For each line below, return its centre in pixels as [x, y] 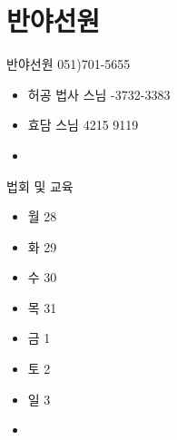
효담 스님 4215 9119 [83, 125]
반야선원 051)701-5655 [69, 64]
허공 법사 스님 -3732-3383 [99, 94]
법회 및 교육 [40, 186]
